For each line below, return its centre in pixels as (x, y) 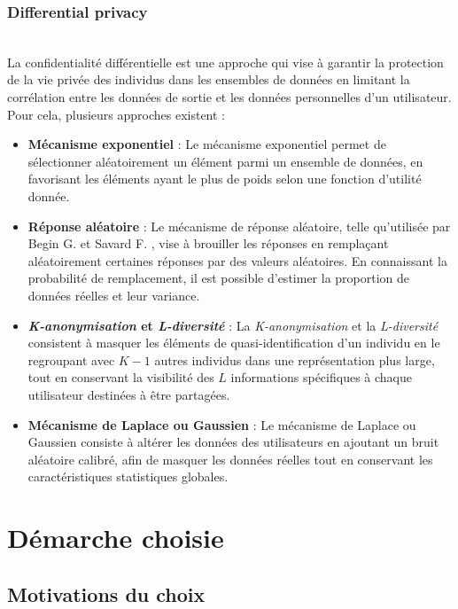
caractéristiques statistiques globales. (128, 476)
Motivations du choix (106, 593)
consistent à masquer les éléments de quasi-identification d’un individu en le (234, 343)
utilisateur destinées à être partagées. (129, 394)
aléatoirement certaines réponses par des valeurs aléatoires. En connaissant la (237, 260)
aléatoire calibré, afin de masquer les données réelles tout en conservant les (230, 459)
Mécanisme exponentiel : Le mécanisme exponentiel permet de (207, 144)
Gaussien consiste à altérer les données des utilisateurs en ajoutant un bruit (233, 442)
